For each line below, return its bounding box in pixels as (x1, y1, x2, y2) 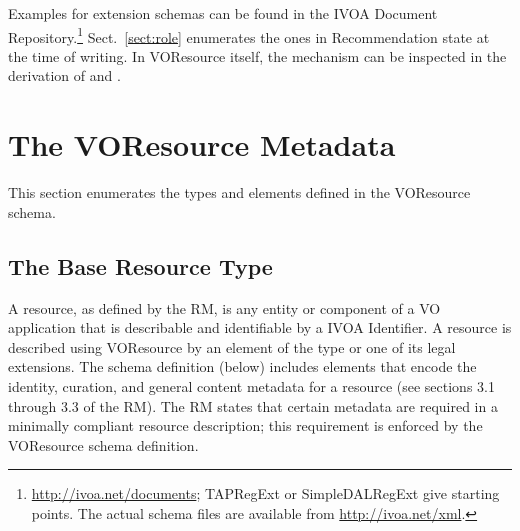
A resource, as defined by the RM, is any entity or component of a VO (8, 297, 441, 318)
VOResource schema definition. (8, 434, 199, 455)
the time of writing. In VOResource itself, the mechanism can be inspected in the (8, 45, 507, 66)
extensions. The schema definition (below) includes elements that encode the (8, 356, 477, 377)
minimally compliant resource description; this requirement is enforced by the (8, 415, 483, 436)
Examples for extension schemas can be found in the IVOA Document (8, 3, 438, 23)
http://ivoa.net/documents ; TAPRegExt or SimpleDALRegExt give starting (31, 483, 500, 504)
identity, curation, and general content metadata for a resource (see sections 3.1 (8, 375, 495, 396)
